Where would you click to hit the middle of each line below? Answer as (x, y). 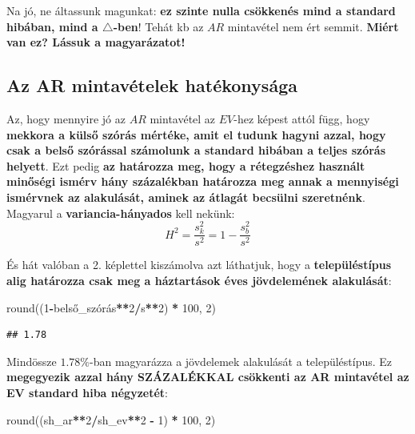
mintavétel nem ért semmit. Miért (313, 26)
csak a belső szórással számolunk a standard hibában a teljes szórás (196, 150)
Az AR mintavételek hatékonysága (152, 85)
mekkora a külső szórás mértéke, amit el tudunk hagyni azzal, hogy (196, 134)
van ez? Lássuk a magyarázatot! (96, 42)
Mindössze (32, 361)
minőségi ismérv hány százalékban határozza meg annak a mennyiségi (203, 181)
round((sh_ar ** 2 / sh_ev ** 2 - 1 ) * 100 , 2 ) (111, 419)
